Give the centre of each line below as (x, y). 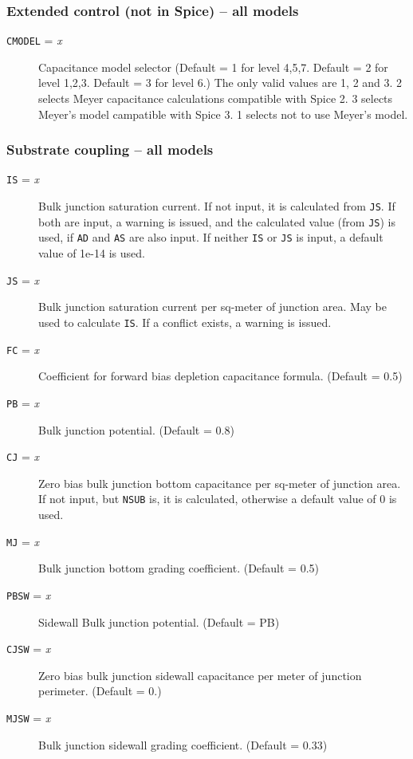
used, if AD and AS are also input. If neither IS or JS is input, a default (211, 237)
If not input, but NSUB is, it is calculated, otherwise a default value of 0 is (218, 499)
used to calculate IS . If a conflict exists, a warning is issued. (185, 322)
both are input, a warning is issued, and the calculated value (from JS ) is (217, 221)
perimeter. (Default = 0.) (100, 691)
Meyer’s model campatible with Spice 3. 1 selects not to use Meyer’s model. (223, 114)
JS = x (23, 279)
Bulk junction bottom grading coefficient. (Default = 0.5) (179, 568)
